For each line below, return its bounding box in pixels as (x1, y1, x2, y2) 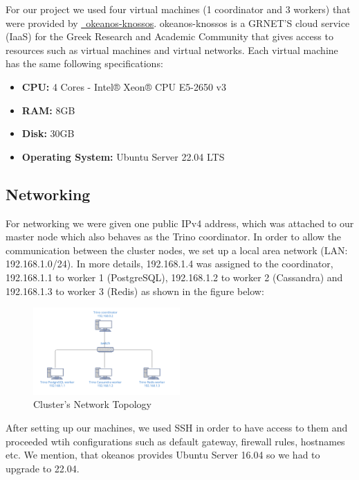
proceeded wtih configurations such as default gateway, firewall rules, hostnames (6, 434, 345, 448)
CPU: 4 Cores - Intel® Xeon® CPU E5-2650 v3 (21, 79, 226, 94)
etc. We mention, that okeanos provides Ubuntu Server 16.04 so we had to (6, 447, 320, 462)
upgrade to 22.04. (6, 461, 80, 475)
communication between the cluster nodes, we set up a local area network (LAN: (6, 242, 348, 257)
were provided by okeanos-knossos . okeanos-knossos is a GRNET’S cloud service (6, 15, 350, 30)
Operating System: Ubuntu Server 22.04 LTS (21, 149, 225, 163)
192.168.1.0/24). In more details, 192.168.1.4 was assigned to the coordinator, (6, 256, 333, 271)
